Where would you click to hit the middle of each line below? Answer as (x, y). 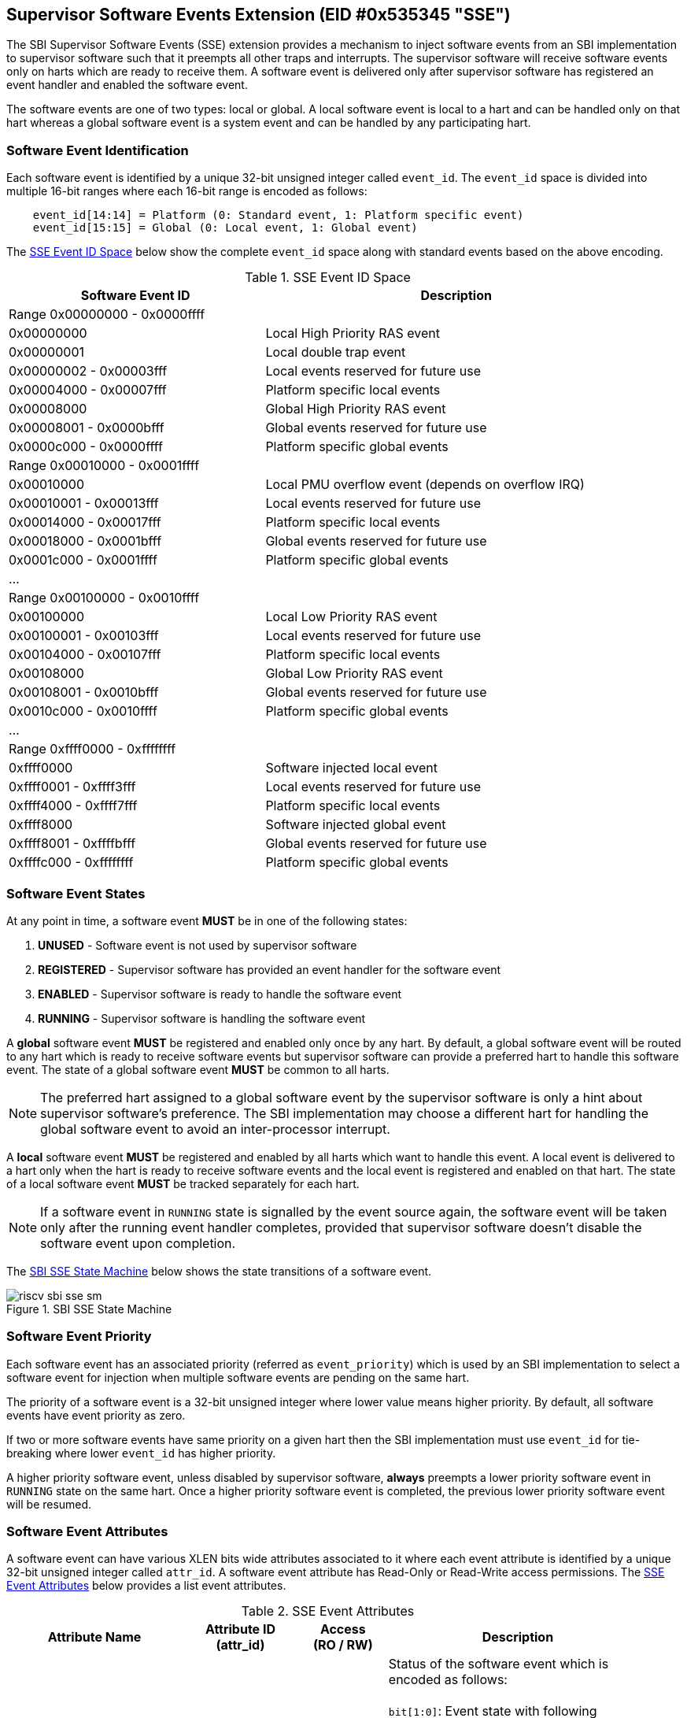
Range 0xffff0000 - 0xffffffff (92, 749)
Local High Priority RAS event (353, 333)
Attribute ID (240, 1629)
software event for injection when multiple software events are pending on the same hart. (238, 1377)
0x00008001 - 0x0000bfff (87, 428)
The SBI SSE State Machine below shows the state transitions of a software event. (219, 1271)
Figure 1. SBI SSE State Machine (89, 1309)
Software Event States (76, 893)
